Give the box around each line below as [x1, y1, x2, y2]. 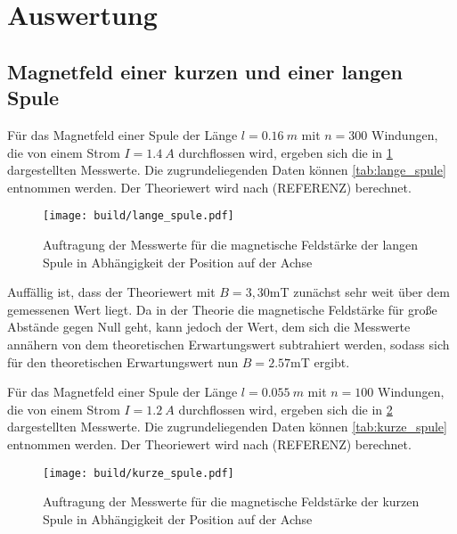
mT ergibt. [290, 352, 350, 371]
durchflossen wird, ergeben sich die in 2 [178, 399, 393, 418]
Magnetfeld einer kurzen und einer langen [7, 57, 403, 85]
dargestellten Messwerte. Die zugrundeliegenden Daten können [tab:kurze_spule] [7, 417, 447, 436]
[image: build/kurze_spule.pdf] [43, 466, 234, 480]
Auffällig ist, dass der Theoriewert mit [7, 283, 216, 301]
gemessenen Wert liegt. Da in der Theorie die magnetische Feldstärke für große [7, 300, 437, 318]
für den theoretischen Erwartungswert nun [7, 352, 239, 371]
